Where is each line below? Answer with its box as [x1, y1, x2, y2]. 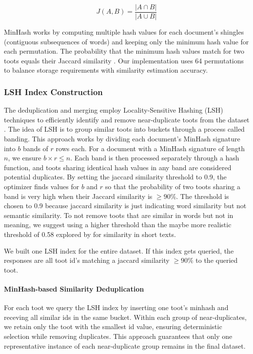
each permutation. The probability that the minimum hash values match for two [4, 46, 244, 56]
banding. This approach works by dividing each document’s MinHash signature [4, 134, 240, 144]
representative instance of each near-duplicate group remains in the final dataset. [4, 340, 246, 351]
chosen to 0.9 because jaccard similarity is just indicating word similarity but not [4, 200, 247, 211]
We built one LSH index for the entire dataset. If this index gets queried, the [4, 245, 234, 256]
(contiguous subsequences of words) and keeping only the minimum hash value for [4, 36, 249, 46]
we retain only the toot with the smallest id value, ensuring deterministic [4, 321, 222, 332]
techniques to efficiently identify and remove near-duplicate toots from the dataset [4, 114, 250, 124]
